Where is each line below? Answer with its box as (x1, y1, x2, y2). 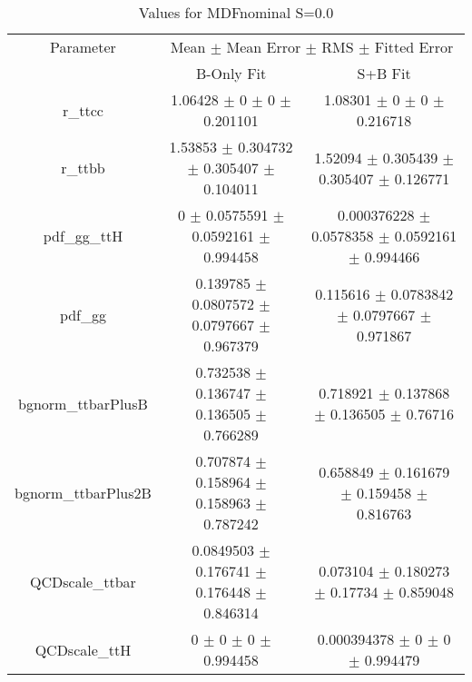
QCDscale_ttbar (30, 570, 136, 592)
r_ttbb (61, 157, 105, 178)
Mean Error (226, 36, 301, 57)
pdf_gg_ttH (43, 225, 123, 246)
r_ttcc (62, 99, 103, 121)
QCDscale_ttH (34, 638, 132, 660)
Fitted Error (374, 36, 454, 57)
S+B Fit (357, 63, 411, 84)
